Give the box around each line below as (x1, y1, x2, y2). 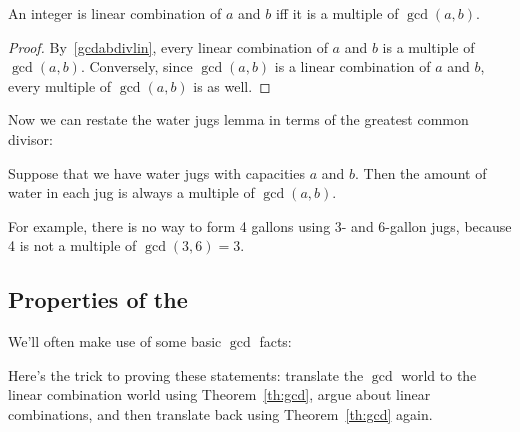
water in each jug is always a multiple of (8, 182, 255, 203)
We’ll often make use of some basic (8, 331, 222, 352)
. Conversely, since (80, 56, 193, 77)
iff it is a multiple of (275, 3, 399, 23)
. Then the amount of (354, 162, 487, 183)
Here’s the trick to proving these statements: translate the (8, 364, 364, 385)
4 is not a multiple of (8, 235, 137, 256)
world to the (401, 364, 477, 385)
